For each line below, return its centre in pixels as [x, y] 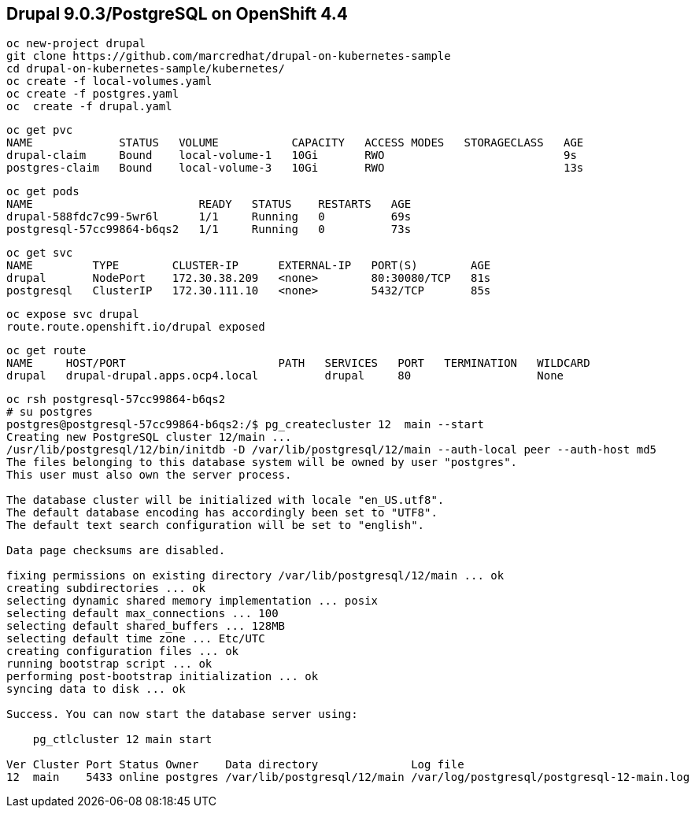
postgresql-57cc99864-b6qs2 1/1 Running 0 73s [209, 229]
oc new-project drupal [76, 44]
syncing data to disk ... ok [96, 689]
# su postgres [50, 412]
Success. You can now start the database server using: [182, 714]
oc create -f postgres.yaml [93, 94]
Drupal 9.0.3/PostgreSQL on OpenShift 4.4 [177, 14]
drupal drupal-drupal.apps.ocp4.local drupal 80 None [285, 376]
